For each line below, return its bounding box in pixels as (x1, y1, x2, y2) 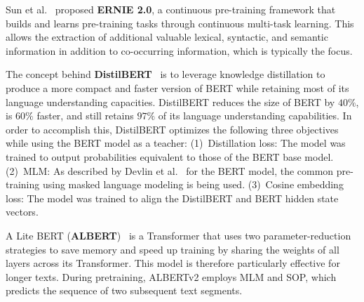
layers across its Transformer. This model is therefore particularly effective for (6, 256, 340, 270)
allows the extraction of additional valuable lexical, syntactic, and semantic (6, 29, 328, 44)
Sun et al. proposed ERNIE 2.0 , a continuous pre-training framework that (6, 2, 336, 16)
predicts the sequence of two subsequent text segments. (6, 283, 243, 298)
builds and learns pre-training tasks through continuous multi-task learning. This (6, 15, 354, 30)
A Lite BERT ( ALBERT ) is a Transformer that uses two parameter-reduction (6, 228, 351, 242)
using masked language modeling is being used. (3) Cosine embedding (42, 177, 344, 192)
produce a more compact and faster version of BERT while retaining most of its (6, 80, 349, 95)
